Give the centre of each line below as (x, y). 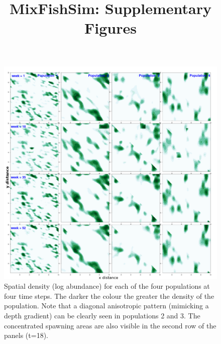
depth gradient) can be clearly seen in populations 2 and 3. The (102, 315)
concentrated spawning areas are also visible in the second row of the (110, 325)
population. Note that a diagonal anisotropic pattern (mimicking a (106, 306)
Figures (111, 28)
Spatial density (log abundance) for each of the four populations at (107, 286)
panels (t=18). (26, 335)
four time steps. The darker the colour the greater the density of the (109, 296)
